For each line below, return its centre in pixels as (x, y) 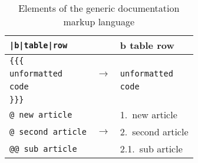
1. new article (148, 114)
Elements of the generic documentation (99, 8)
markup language (99, 21)
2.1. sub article (151, 149)
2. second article (154, 132)
